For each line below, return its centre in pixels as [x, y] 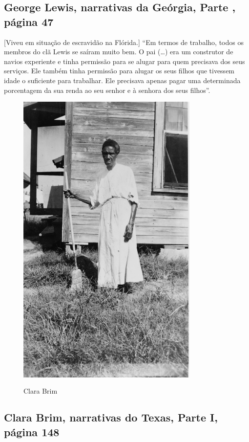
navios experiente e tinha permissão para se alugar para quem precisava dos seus [124, 61]
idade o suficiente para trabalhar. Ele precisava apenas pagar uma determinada [122, 80]
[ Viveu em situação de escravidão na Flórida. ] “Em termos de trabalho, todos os [124, 42]
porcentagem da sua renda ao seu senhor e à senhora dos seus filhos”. [107, 90]
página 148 [32, 431]
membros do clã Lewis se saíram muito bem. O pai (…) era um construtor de [119, 52]
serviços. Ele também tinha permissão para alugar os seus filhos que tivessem [119, 71]
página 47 [29, 21]
